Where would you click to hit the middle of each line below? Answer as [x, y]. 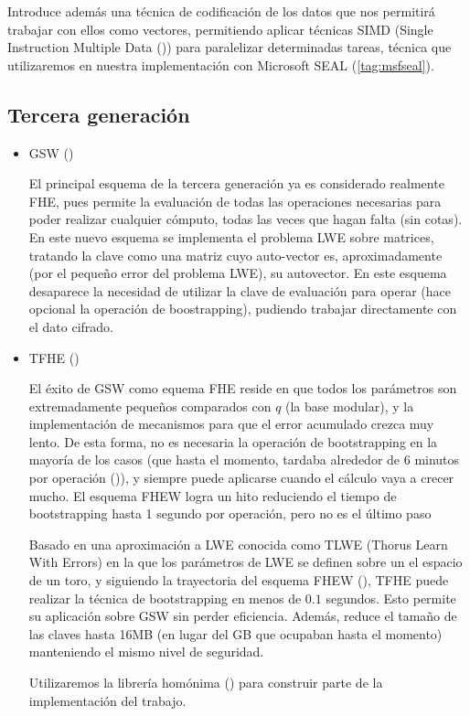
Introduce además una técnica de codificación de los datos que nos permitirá [221, 11]
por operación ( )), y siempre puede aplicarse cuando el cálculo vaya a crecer [241, 478]
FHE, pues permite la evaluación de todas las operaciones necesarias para [235, 201]
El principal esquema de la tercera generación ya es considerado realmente [236, 183]
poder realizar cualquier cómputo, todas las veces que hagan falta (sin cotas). [246, 219]
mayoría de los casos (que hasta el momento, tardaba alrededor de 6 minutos [244, 460]
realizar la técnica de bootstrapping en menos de [165, 598]
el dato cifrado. [71, 326]
